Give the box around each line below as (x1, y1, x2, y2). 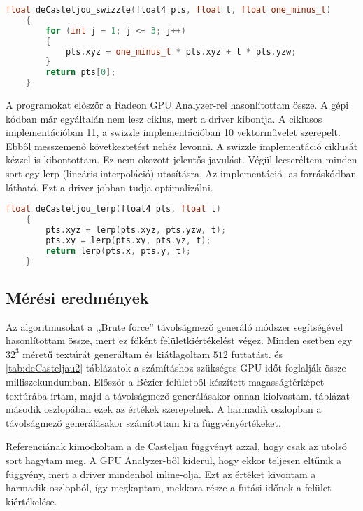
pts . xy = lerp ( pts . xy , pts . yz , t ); (45, 235, 211, 245)
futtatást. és (231, 346, 283, 361)
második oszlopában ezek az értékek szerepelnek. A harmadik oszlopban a (6, 402, 322, 416)
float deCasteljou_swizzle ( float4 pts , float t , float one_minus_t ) (6, 5, 332, 15)
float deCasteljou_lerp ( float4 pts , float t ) (6, 204, 221, 214)
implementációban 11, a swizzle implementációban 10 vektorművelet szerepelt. (6, 125, 341, 139)
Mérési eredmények (6, 286, 149, 308)
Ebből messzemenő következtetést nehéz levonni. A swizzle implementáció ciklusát (6, 138, 358, 153)
